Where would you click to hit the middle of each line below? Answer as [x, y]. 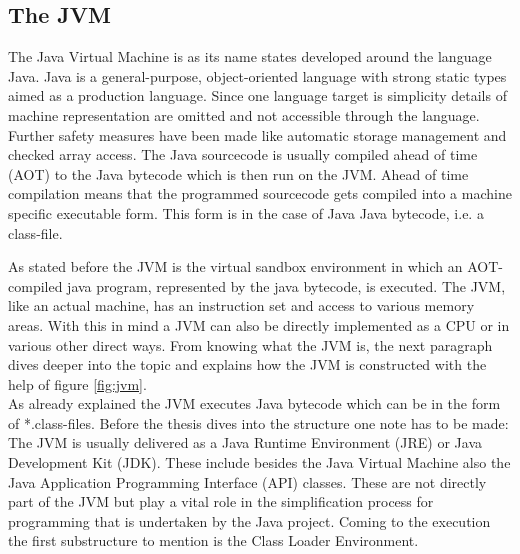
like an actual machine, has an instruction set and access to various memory [241, 305]
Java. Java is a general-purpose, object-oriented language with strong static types [257, 75]
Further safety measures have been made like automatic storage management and [257, 134]
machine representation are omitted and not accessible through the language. [244, 114]
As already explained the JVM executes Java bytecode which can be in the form [254, 403]
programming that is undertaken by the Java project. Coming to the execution [249, 520]
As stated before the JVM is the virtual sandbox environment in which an [235, 266]
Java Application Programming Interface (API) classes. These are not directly [247, 481]
